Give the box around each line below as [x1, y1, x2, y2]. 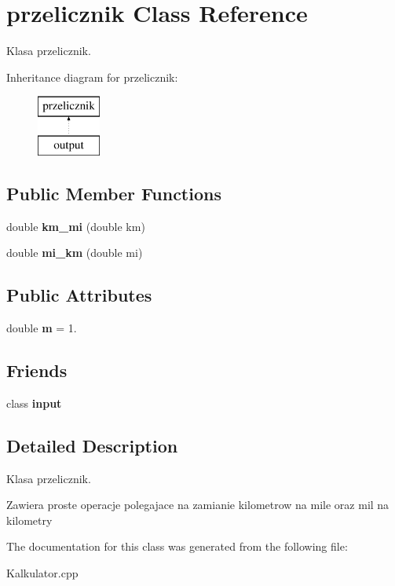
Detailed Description [6, 433, 178, 457]
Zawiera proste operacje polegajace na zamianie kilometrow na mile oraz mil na [6, 496, 390, 513]
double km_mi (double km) [6, 218, 145, 234]
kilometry [6, 511, 53, 528]
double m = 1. [6, 320, 77, 336]
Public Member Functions [6, 181, 221, 205]
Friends [6, 358, 68, 383]
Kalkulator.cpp [6, 565, 79, 581]
